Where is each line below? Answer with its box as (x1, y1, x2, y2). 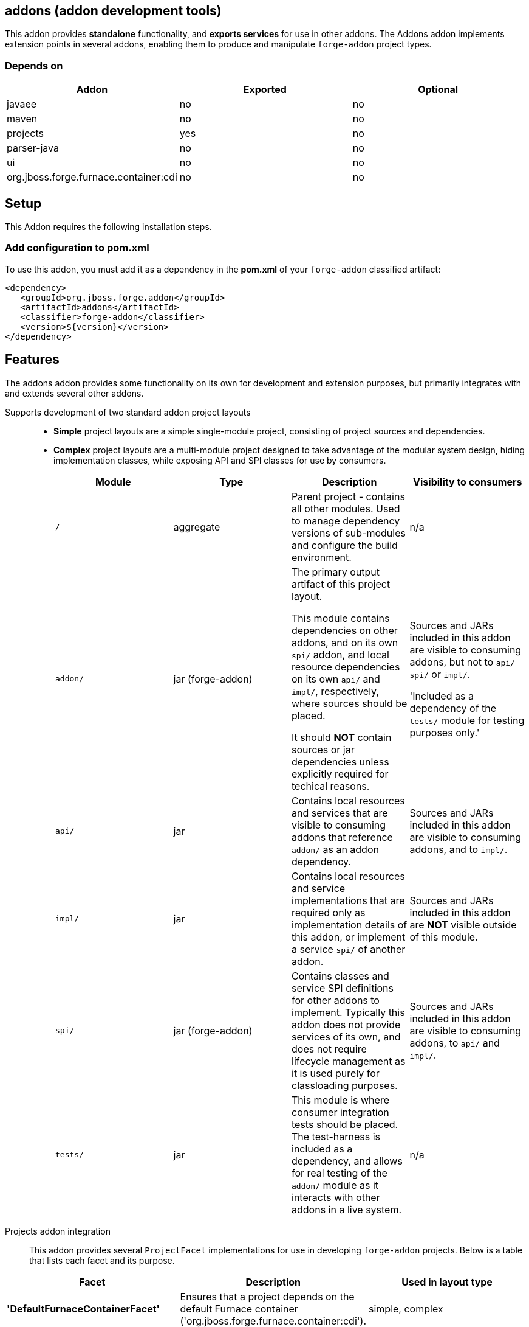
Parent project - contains (292, 490, 405, 503)
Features (5, 352, 60, 367)
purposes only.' (409, 726, 480, 739)
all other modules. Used (292, 502, 400, 515)
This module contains (292, 611, 390, 624)
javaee (7, 98, 37, 111)
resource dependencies (292, 660, 400, 673)
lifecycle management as (292, 1054, 406, 1067)
